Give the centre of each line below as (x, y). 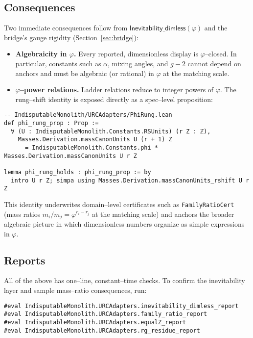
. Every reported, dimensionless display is (136, 54)
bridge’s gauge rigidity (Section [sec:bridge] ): (71, 37)
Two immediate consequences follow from (66, 28)
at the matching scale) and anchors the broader (163, 214)
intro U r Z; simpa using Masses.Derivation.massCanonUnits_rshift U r (130, 180)
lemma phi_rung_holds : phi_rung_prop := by (78, 172)
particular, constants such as (58, 63)
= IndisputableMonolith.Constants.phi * (91, 147)
